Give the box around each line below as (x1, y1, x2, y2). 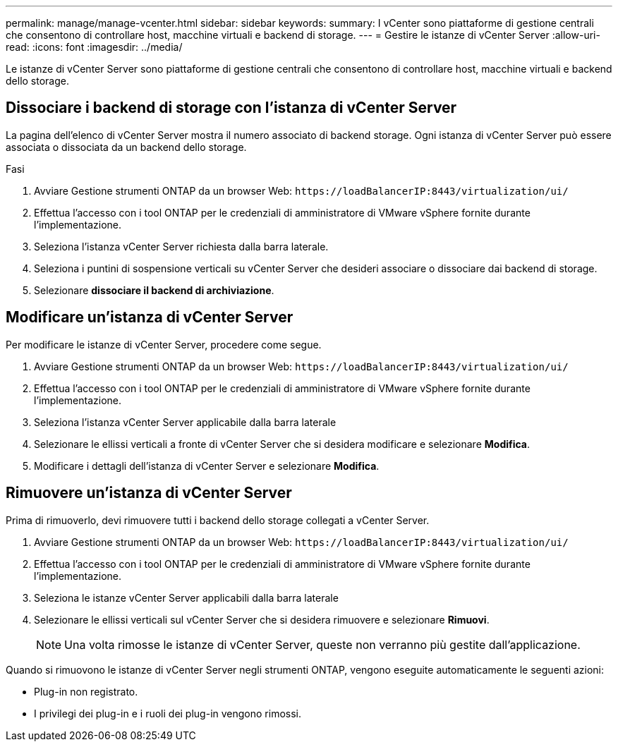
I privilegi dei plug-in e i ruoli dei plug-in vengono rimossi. (34, 707, 302, 719)
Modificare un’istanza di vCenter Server (6, 308, 293, 327)
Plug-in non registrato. (34, 685, 138, 698)
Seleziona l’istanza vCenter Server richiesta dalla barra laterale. (34, 240, 329, 253)
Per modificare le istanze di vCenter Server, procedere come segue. (6, 338, 322, 351)
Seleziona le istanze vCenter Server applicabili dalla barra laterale (34, 591, 339, 604)
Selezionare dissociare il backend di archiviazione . (34, 284, 274, 296)
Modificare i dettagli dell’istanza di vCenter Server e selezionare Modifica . (34, 459, 380, 472)
